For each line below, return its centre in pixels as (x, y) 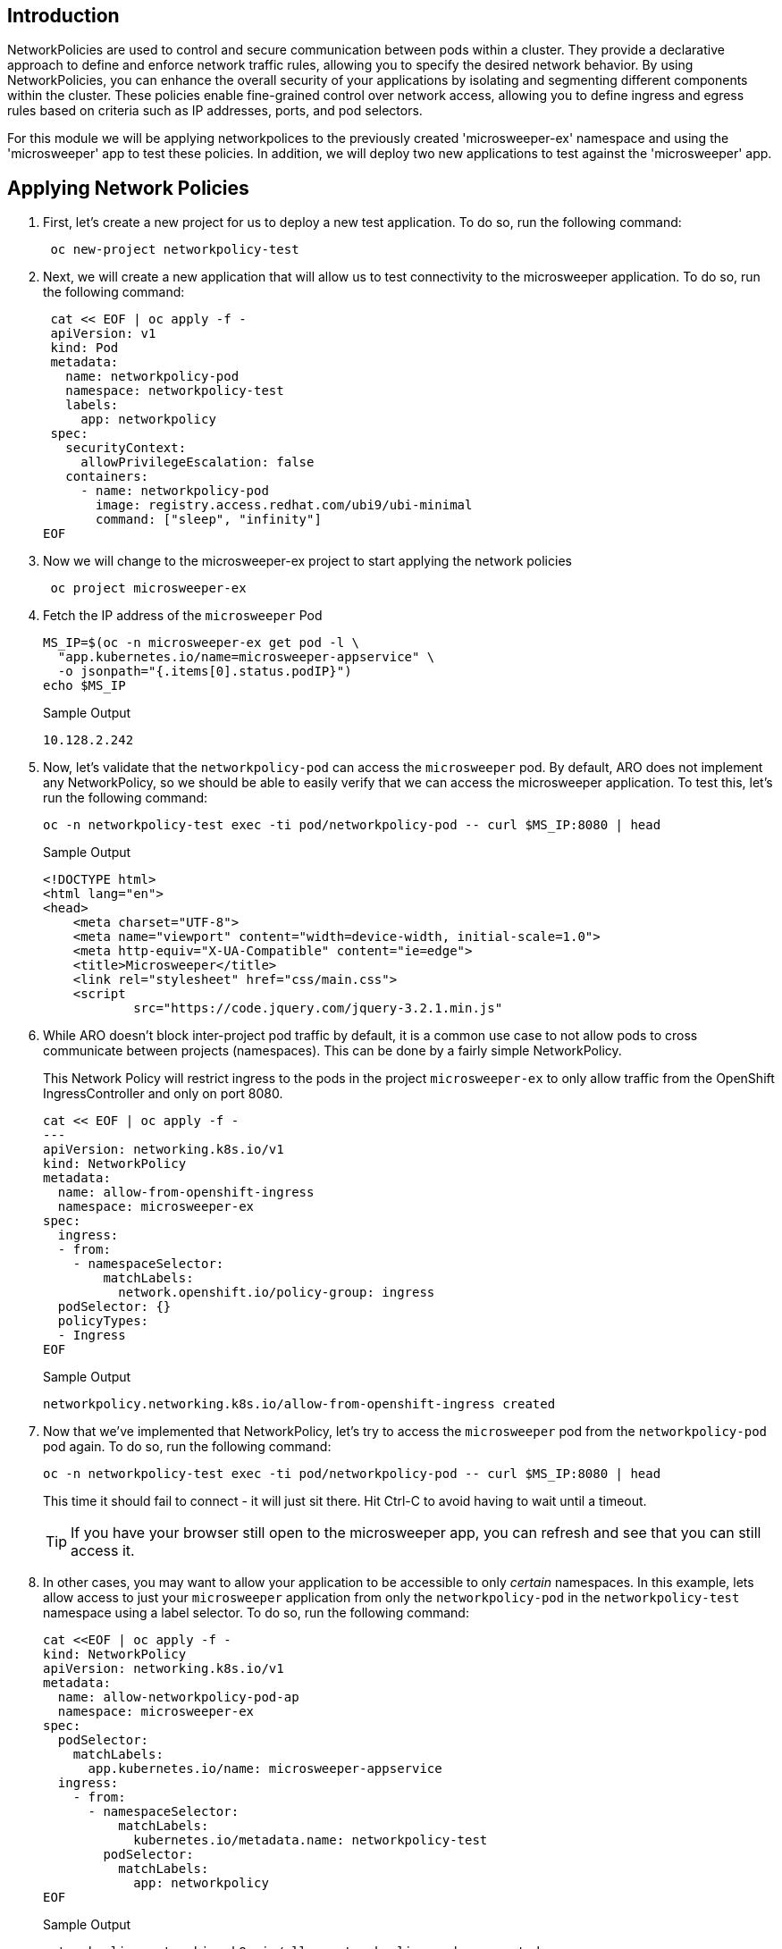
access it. (103, 1551)
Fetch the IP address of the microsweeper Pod (183, 616)
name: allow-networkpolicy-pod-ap (178, 1697)
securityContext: (126, 448)
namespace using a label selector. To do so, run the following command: (256, 1613)
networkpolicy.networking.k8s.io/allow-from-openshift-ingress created (299, 1404)
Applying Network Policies (128, 188)
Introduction (63, 16)
